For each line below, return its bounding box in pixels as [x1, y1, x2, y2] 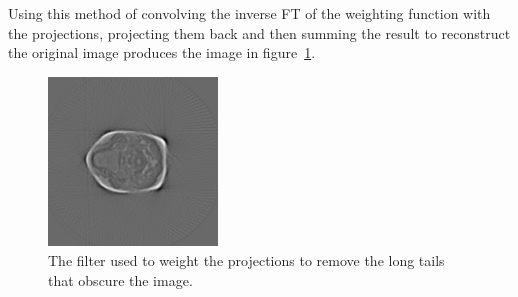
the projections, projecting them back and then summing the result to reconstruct [8, 22, 511, 43]
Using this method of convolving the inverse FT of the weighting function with [8, 3, 491, 23]
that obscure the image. [48, 269, 193, 290]
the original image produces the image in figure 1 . [8, 42, 316, 63]
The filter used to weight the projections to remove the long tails [48, 249, 445, 270]
